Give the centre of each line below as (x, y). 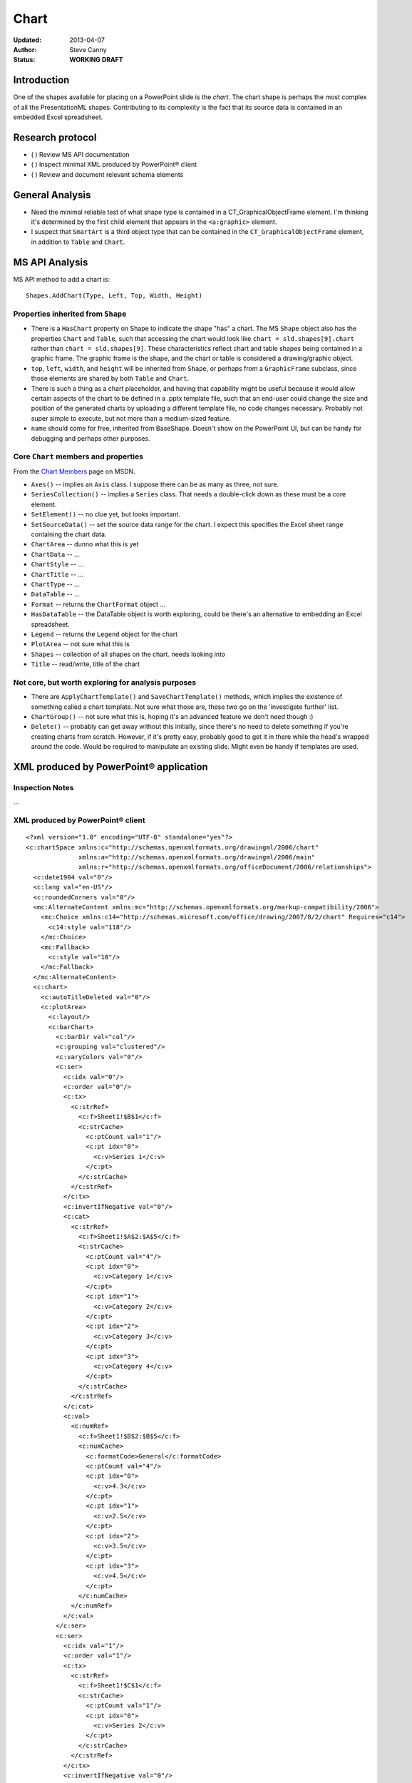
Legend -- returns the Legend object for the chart (104, 634)
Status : (24, 60)
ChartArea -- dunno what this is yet (85, 544)
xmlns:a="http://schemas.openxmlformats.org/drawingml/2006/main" (197, 857)
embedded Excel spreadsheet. (58, 117)
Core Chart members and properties (78, 456)
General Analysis (52, 195)
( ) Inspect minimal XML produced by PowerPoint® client (114, 165)
